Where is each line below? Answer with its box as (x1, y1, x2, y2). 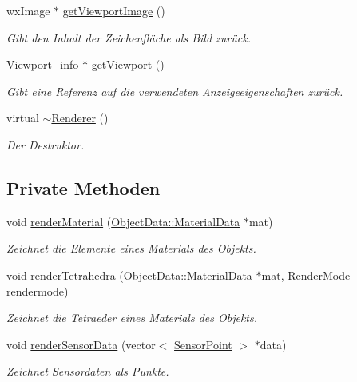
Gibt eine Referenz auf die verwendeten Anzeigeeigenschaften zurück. (6, 82, 343, 99)
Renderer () (51, 109, 109, 126)
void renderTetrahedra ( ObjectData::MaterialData (6, 266, 252, 283)
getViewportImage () (62, 2, 165, 18)
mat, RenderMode (261, 266, 351, 283)
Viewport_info (6, 56, 79, 73)
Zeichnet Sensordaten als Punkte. (6, 363, 169, 380)
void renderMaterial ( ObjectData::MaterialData (6, 213, 240, 229)
